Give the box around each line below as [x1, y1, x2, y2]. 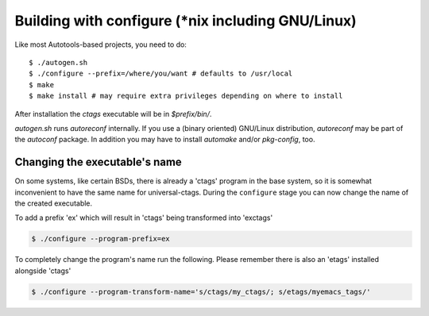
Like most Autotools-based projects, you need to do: [14, 40, 187, 49]
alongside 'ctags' [14, 266, 71, 276]
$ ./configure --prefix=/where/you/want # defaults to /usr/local [29, 69, 293, 79]
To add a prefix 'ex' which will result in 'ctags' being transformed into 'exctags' [14, 213, 273, 222]
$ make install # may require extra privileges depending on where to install [29, 91, 343, 101]
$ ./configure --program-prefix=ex [31, 234, 170, 244]
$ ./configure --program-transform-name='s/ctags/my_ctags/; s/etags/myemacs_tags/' [31, 287, 371, 296]
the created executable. [14, 198, 93, 208]
